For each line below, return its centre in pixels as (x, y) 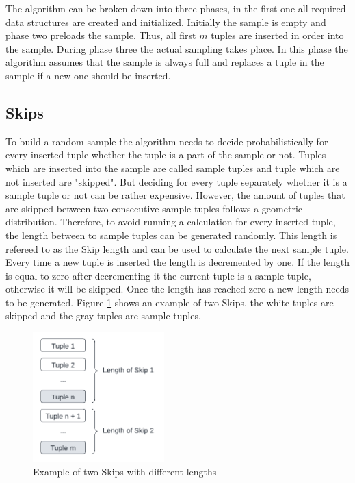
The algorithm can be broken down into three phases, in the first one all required (176, 8)
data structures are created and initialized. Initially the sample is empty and (166, 22)
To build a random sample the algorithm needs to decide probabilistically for (167, 141)
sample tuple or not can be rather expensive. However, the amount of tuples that (175, 195)
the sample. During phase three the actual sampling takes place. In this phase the (177, 48)
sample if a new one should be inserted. (88, 75)
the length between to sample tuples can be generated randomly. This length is (171, 235)
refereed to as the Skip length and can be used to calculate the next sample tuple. (177, 248)
